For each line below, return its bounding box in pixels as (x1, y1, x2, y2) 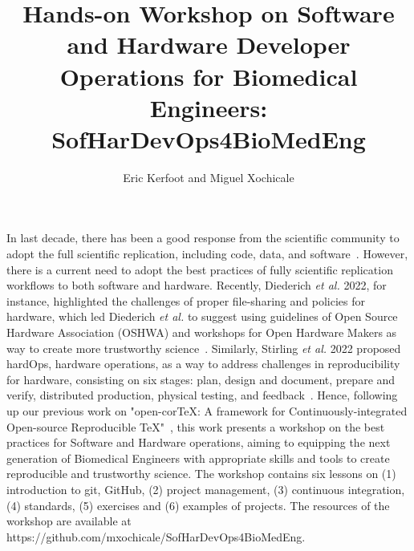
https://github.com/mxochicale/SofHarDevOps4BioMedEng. (6, 528, 306, 545)
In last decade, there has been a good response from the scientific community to (6, 229, 400, 246)
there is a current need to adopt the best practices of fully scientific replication (6, 261, 393, 278)
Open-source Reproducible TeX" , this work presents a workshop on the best (6, 418, 385, 435)
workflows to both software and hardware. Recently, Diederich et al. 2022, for (6, 277, 387, 294)
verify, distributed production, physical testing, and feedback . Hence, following (6, 387, 398, 403)
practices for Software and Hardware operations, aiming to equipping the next (6, 434, 391, 451)
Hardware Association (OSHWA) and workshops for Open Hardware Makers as (6, 324, 397, 341)
